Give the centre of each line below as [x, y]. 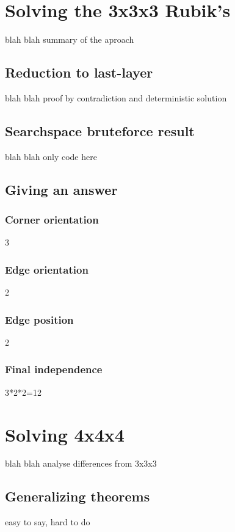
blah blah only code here [51, 156]
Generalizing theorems [78, 496]
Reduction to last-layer [79, 72]
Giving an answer [61, 189]
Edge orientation [47, 269]
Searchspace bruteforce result [100, 130]
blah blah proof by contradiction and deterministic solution [116, 97]
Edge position [39, 319]
